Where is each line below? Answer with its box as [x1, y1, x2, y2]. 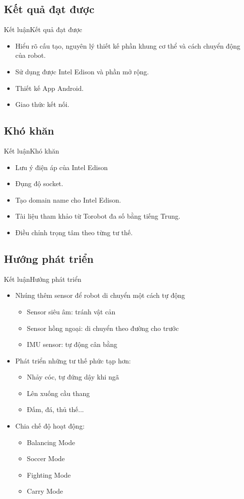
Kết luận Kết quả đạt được [4, 24, 82, 34]
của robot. [15, 50, 46, 60]
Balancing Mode [27, 437, 75, 447]
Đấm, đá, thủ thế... [27, 404, 84, 414]
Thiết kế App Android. [15, 83, 84, 93]
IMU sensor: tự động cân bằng [27, 339, 118, 349]
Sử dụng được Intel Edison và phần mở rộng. [15, 66, 149, 76]
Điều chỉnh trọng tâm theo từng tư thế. [15, 227, 133, 237]
